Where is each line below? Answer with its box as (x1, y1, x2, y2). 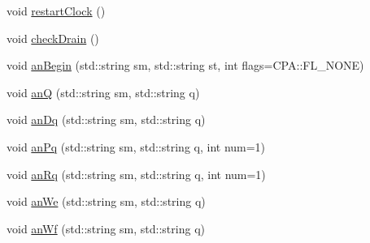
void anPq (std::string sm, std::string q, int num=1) (7, 138, 266, 155)
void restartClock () (7, 2, 106, 19)
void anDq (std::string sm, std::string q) (7, 111, 206, 128)
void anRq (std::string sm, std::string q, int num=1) (7, 165, 266, 182)
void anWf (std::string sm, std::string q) (7, 220, 205, 237)
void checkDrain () (7, 29, 99, 46)
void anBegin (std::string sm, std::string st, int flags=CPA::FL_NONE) (7, 57, 364, 74)
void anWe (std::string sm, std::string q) (7, 193, 206, 210)
